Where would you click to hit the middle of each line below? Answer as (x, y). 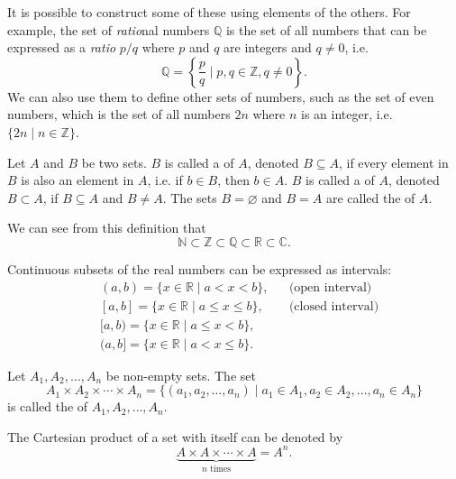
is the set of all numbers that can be (326, 29)
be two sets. (114, 162)
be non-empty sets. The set (181, 375)
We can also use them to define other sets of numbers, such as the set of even (221, 96)
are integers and (268, 47)
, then (233, 180)
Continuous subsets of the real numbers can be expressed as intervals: (200, 268)
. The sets (190, 197)
